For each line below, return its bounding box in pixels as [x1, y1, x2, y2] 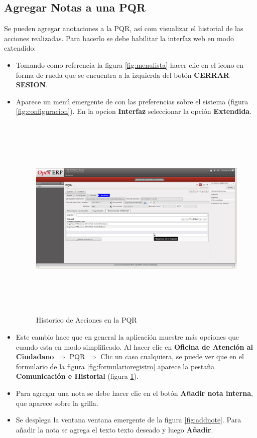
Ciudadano [16, 351, 54, 362]
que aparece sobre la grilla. [16, 397, 98, 408]
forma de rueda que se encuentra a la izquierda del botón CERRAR [16, 69, 229, 80]
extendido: [4, 43, 36, 53]
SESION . [16, 79, 48, 90]
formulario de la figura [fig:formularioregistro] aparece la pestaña [16, 361, 215, 371]
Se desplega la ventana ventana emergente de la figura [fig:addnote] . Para [16, 414, 241, 425]
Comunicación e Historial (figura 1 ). [16, 371, 139, 381]
